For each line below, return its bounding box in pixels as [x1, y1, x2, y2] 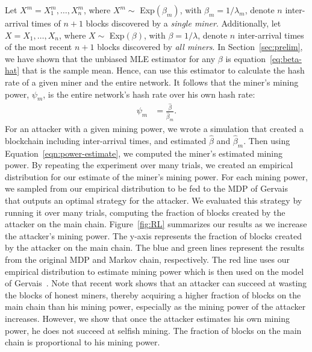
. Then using [243, 134, 290, 146]
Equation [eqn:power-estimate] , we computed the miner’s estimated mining [5, 146, 282, 159]
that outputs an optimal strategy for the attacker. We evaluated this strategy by [5, 194, 302, 207]
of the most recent [5, 40, 72, 53]
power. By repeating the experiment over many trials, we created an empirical [5, 159, 293, 171]
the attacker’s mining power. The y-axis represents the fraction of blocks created [5, 229, 302, 242]
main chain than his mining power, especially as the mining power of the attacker [5, 300, 306, 313]
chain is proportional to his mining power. [5, 336, 160, 348]
